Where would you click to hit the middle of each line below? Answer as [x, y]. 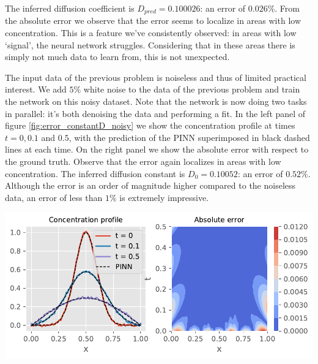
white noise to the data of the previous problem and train [192, 89]
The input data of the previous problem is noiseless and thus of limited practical [156, 77]
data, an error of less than [54, 197]
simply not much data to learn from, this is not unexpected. [117, 57]
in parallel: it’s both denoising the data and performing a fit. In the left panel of [155, 113]
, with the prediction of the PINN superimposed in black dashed [189, 137]
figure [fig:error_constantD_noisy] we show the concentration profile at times [150, 125]
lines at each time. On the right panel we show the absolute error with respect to [157, 149]
